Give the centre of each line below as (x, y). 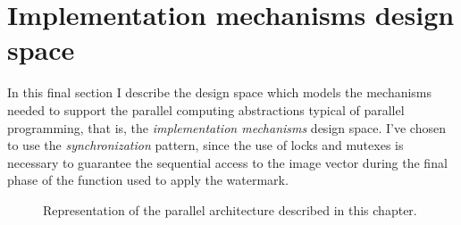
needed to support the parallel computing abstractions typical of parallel (206, 109)
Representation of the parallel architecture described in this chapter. (230, 209)
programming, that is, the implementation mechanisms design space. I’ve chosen (226, 127)
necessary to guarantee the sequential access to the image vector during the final (227, 162)
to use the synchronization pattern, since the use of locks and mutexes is (205, 145)
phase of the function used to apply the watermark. (148, 180)
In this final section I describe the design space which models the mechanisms (220, 92)
